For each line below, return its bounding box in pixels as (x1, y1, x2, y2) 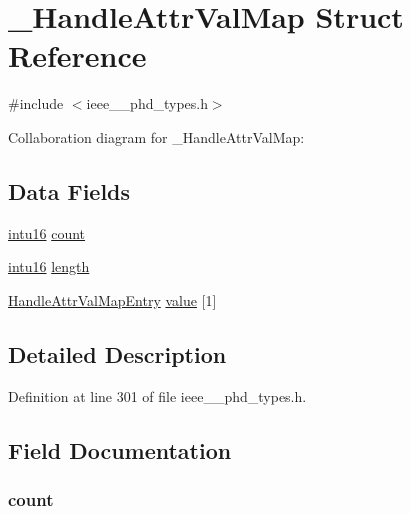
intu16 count (8, 222, 86, 243)
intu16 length (8, 256, 90, 277)
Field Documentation (8, 434, 232, 465)
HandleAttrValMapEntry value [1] (8, 289, 217, 310)
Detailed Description (8, 338, 227, 369)
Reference (8, 35, 147, 76)
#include (8, 93, 64, 114)
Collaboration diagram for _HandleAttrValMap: (8, 126, 305, 147)
